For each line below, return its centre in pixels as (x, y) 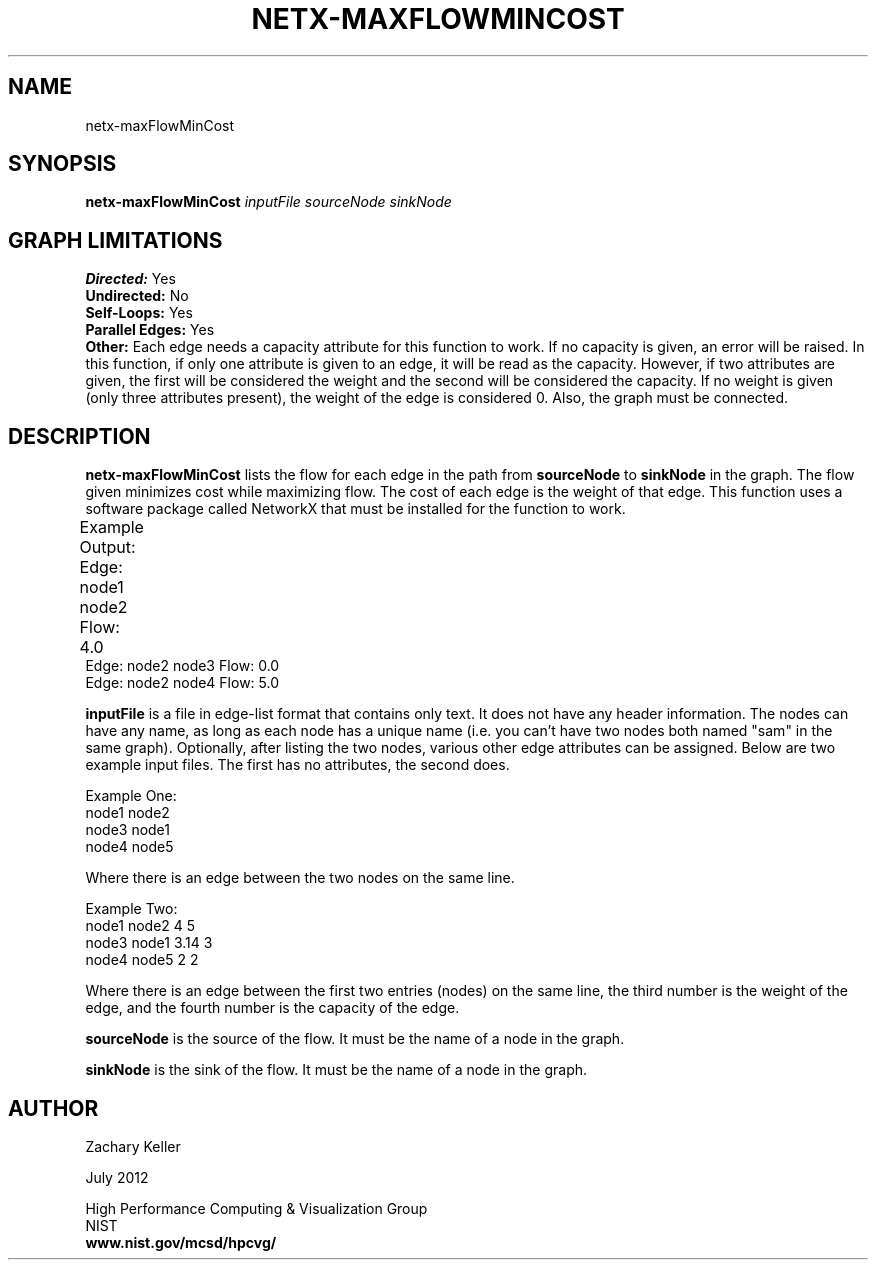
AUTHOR (53, 1108)
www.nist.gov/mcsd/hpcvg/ (181, 1242)
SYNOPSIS (62, 164)
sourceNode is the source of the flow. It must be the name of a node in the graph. (355, 1039)
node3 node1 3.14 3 (149, 943)
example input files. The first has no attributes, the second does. (297, 765)
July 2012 (117, 1177)
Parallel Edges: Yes (150, 330)
